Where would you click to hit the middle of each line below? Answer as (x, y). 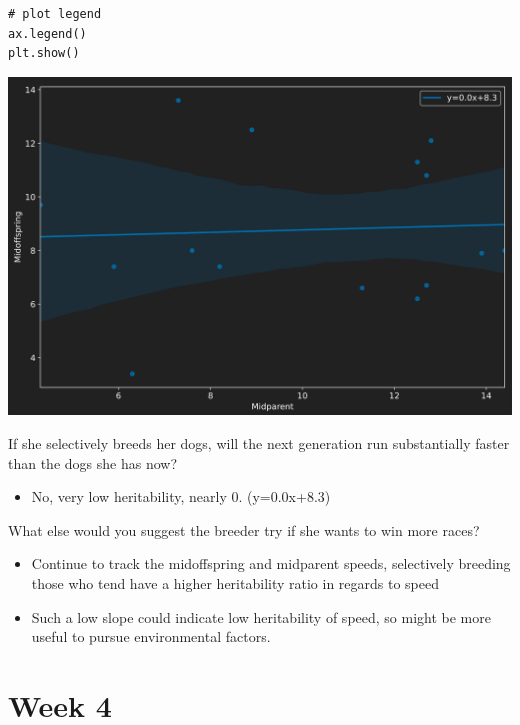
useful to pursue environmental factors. (151, 636)
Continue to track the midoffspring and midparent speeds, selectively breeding (271, 563)
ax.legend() (47, 33)
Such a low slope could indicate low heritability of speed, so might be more (261, 616)
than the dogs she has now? (92, 462)
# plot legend (55, 14)
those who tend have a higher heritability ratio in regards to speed (235, 582)
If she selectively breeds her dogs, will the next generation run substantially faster (259, 443)
